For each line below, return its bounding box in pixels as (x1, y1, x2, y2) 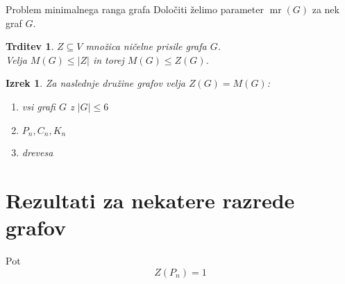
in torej (92, 52, 124, 67)
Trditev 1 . (6, 39, 54, 53)
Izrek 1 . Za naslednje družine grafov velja (6, 76, 185, 90)
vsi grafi (22, 99, 56, 113)
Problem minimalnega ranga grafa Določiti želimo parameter (6, 2, 264, 16)
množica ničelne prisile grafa (85, 39, 207, 53)
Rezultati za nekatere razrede (6, 185, 295, 214)
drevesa (22, 145, 53, 160)
